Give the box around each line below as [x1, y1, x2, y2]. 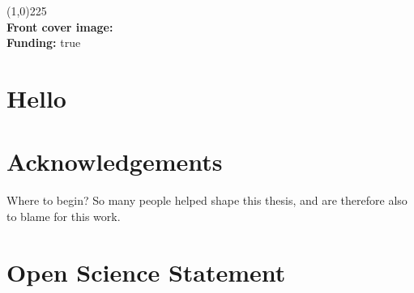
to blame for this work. [6, 207, 121, 224]
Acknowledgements [6, 145, 223, 178]
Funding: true [6, 34, 81, 51]
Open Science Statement [6, 255, 286, 288]
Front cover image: [6, 18, 113, 35]
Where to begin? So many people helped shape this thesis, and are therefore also [6, 192, 408, 209]
